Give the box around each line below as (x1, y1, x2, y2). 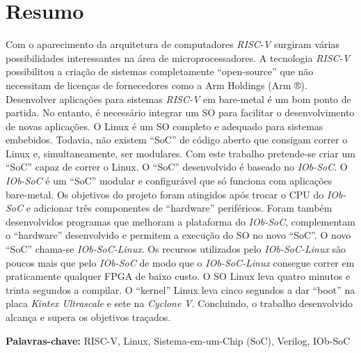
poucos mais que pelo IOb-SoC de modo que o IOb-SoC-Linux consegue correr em (6, 255, 355, 269)
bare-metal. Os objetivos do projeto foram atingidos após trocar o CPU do (6, 187, 324, 201)
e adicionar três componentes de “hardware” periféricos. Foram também (26, 201, 332, 215)
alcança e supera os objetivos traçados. (6, 310, 171, 324)
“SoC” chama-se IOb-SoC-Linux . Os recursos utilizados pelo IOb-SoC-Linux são (6, 242, 346, 256)
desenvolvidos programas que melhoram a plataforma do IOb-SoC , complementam (6, 214, 355, 228)
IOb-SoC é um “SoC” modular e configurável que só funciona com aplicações (6, 173, 332, 188)
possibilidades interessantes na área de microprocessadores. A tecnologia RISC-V (6, 50, 351, 65)
